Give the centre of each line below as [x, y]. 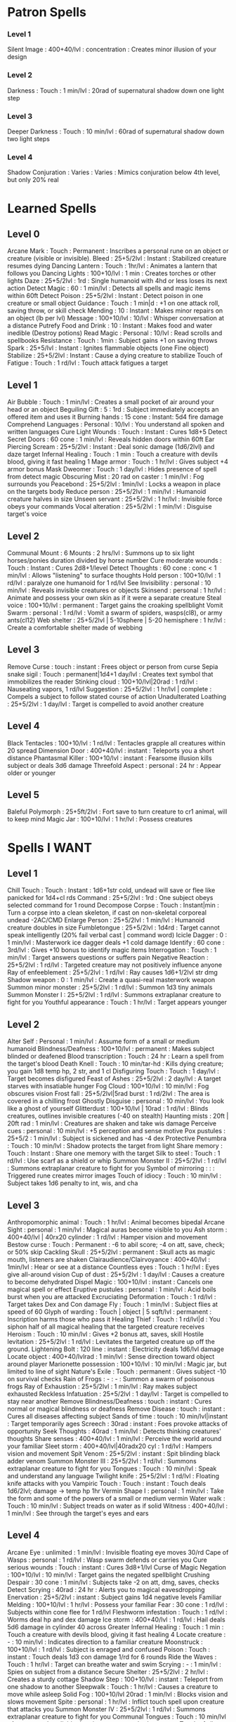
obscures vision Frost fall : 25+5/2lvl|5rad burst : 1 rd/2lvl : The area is [109, 1094]
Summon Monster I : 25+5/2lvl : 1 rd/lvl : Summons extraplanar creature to [114, 995]
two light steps [29, 139]
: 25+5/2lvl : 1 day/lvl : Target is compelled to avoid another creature [106, 704]
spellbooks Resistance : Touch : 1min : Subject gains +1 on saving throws [112, 341]
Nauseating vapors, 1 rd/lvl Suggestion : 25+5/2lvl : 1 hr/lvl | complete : [110, 689]
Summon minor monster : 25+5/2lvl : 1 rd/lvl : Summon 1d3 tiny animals [110, 987]
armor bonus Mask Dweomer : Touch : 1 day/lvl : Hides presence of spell [112, 469]
